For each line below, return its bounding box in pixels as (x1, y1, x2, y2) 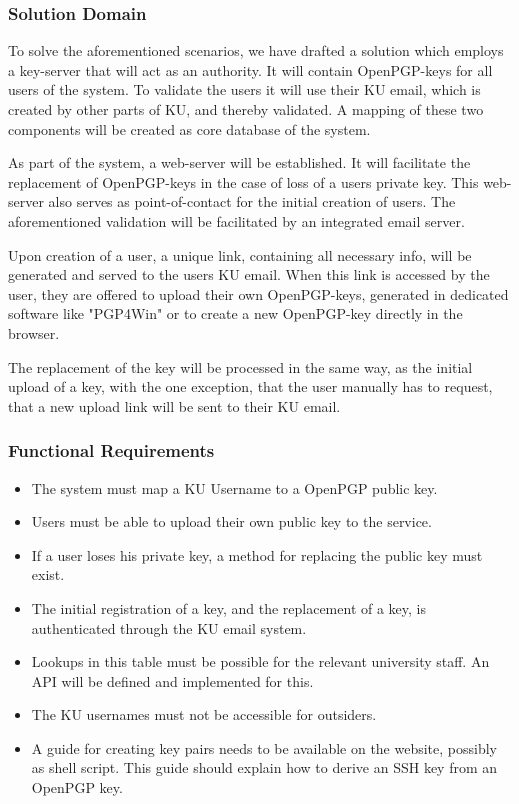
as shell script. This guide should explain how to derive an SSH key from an (31, 757, 498, 778)
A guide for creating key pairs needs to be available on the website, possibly (31, 737, 498, 758)
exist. (31, 564, 65, 585)
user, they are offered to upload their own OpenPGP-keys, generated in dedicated (8, 283, 509, 304)
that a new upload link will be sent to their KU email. (8, 395, 341, 416)
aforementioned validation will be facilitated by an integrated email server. (8, 210, 465, 231)
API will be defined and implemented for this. (31, 670, 314, 691)
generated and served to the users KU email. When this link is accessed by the (8, 264, 490, 285)
